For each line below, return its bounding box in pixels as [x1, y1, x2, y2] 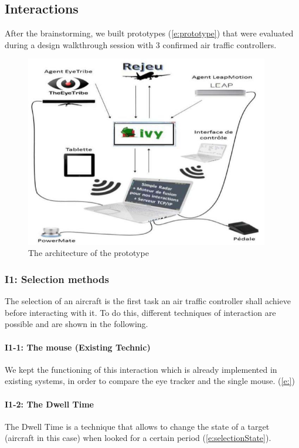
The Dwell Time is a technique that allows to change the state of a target [5, 420, 270, 432]
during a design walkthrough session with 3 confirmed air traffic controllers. [5, 38, 277, 50]
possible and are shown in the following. [5, 318, 148, 330]
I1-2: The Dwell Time [5, 398, 94, 410]
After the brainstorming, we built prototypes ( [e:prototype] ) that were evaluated [5, 27, 294, 39]
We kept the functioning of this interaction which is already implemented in [5, 363, 277, 375]
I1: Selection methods [5, 271, 109, 286]
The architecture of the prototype [28, 247, 149, 259]
